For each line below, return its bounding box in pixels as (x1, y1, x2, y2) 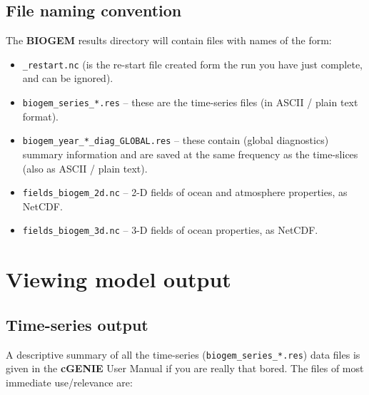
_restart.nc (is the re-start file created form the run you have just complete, (22, 56, 363, 71)
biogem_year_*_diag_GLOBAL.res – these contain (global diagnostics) (22, 133, 329, 148)
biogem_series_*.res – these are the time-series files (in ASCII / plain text (22, 95, 358, 110)
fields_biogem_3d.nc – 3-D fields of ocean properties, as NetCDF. (22, 222, 318, 237)
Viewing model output (6, 265, 231, 294)
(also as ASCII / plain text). (22, 160, 148, 175)
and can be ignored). (22, 71, 113, 86)
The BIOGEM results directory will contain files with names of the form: (6, 33, 332, 48)
